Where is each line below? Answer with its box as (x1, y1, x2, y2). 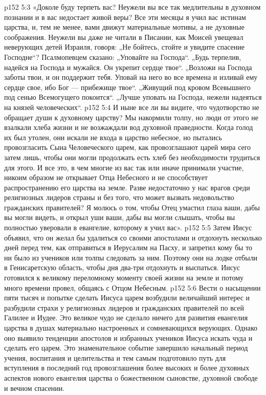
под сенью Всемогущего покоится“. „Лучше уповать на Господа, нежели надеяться (4, 92, 262, 102)
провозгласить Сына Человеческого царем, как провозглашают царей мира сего (4, 142, 251, 152)
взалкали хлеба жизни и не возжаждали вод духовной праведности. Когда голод (4, 122, 253, 133)
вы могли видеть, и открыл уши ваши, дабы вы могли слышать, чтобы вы (4, 212, 235, 223)
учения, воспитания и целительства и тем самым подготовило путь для (4, 352, 226, 363)
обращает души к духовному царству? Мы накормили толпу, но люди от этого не (4, 112, 259, 122)
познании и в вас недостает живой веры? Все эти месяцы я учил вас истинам (4, 11, 246, 22)
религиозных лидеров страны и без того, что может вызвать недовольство (4, 192, 234, 203)
